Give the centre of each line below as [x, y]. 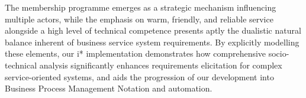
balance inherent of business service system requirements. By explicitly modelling [152, 42]
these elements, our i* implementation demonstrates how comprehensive [136, 53]
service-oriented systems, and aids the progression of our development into [139, 76]
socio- [279, 53]
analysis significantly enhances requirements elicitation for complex [161, 65]
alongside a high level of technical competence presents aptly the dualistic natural [153, 30]
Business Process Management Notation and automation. [109, 88]
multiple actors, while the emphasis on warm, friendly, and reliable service [139, 19]
